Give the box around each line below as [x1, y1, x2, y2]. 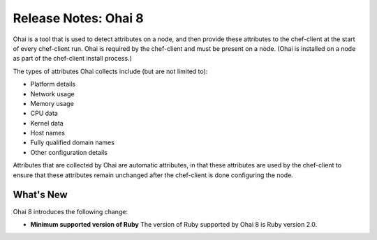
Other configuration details [30, 148, 108, 156]
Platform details [30, 80, 76, 89]
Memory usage [30, 99, 75, 107]
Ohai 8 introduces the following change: [13, 207, 128, 216]
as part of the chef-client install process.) [13, 54, 132, 63]
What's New [13, 189, 68, 201]
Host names [30, 129, 66, 137]
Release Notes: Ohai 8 [13, 10, 145, 26]
